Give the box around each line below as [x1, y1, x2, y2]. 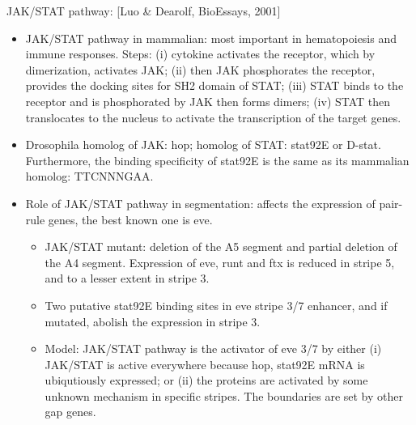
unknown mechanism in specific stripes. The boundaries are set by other [45, 387, 403, 404]
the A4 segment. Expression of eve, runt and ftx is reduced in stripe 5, [45, 253, 395, 270]
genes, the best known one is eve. [48, 210, 213, 227]
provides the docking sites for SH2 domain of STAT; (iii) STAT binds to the [25, 77, 404, 94]
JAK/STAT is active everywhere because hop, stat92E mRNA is [45, 355, 365, 372]
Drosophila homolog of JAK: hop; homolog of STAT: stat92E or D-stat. [25, 136, 381, 153]
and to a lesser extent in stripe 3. [45, 270, 210, 287]
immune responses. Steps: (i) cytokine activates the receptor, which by [25, 45, 376, 62]
